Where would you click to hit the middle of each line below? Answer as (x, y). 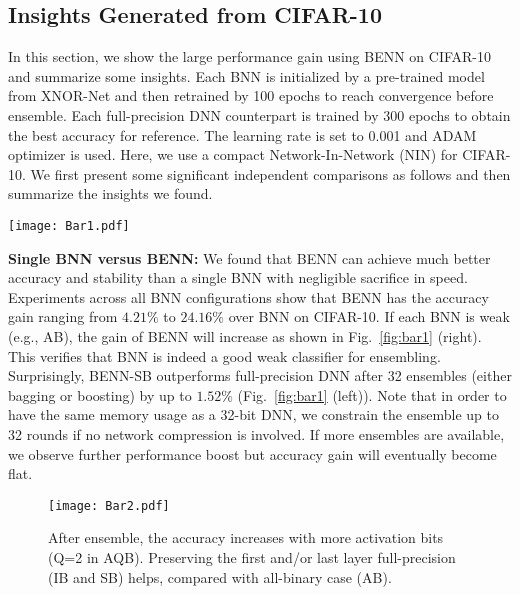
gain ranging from (63, 316)
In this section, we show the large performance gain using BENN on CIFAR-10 (249, 56)
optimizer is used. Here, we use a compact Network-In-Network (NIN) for (233, 154)
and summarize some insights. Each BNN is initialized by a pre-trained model (246, 75)
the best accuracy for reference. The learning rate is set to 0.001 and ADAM (242, 134)
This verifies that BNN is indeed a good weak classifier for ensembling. (224, 355)
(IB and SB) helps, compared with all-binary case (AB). (220, 576)
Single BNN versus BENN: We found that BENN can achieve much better (249, 257)
